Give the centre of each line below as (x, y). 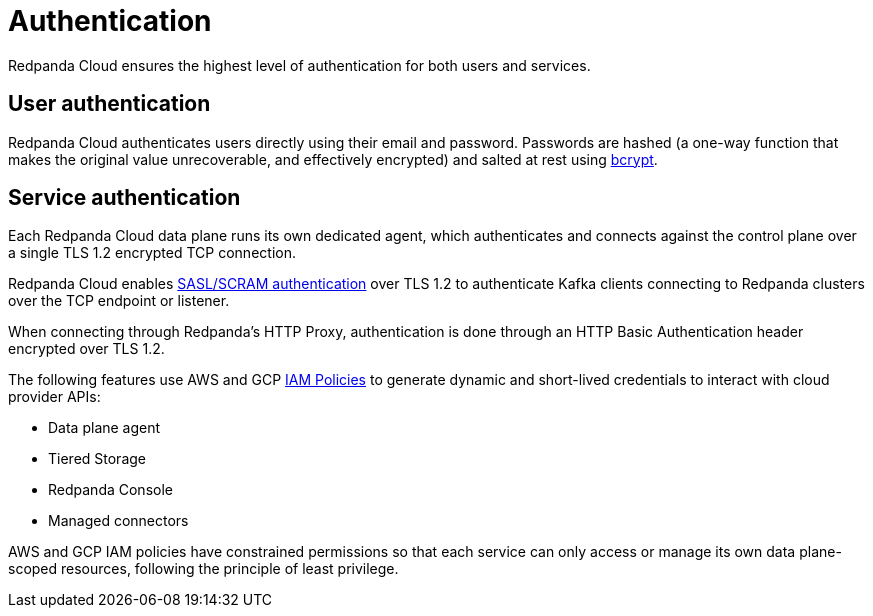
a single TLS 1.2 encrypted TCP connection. (152, 253)
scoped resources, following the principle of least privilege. (203, 569)
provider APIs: (54, 397)
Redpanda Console (110, 490)
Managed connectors (118, 521)
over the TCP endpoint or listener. (119, 301)
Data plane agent (104, 428)
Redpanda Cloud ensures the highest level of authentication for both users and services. (299, 65)
